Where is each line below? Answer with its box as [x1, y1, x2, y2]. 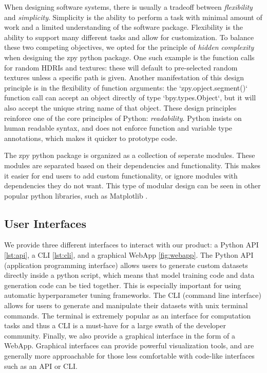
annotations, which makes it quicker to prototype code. [4, 132, 178, 143]
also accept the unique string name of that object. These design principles [4, 102, 237, 113]
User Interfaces [4, 215, 86, 231]
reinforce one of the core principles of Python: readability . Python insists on [4, 112, 242, 123]
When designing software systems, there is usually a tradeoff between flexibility [4, 2, 253, 12]
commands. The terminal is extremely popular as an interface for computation [4, 310, 251, 321]
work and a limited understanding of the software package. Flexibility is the [4, 22, 243, 32]
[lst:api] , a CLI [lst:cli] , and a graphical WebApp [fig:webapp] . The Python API [4, 250, 254, 260]
